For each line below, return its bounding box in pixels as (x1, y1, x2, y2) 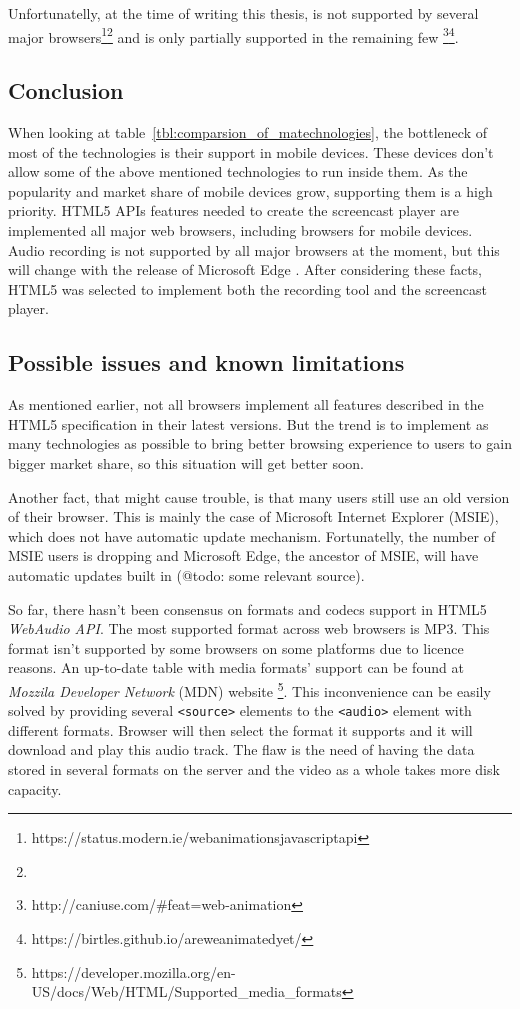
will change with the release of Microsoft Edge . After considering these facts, (8, 259, 482, 280)
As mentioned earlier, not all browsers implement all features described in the (8, 394, 484, 415)
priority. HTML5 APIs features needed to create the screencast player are (8, 200, 459, 221)
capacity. (8, 778, 62, 799)
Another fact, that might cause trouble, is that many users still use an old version (8, 486, 510, 507)
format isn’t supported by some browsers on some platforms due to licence (8, 637, 464, 658)
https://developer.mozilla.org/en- (31, 961, 236, 982)
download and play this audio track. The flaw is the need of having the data (8, 739, 475, 760)
